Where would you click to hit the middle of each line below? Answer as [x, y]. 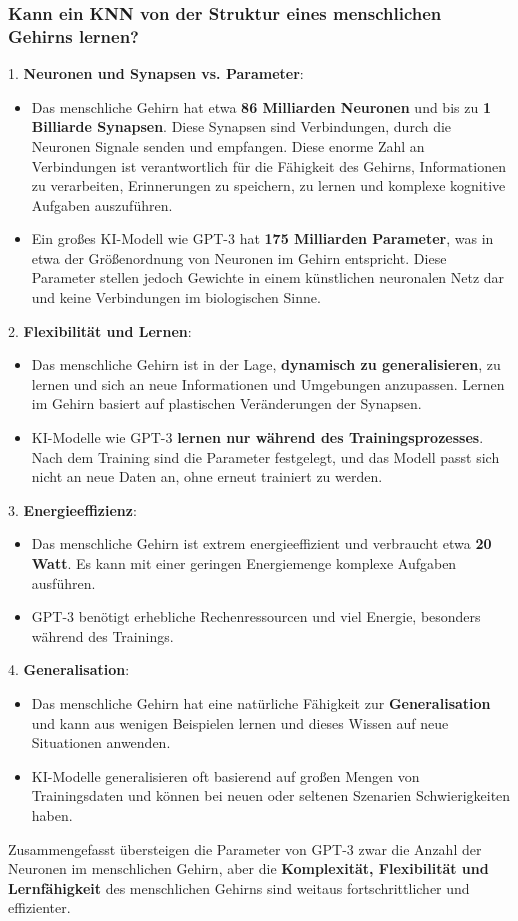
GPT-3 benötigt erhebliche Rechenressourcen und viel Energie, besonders [256, 616]
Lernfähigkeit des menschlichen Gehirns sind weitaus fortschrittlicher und [239, 887]
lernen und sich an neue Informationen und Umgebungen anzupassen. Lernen [268, 383]
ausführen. [63, 582]
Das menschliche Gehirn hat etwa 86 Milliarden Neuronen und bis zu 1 [261, 106]
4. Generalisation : [69, 669]
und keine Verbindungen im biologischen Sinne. [176, 297]
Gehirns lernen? [73, 35]
